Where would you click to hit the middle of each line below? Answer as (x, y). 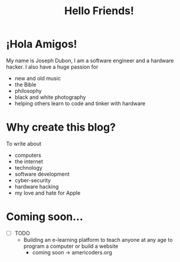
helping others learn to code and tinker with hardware (80, 103)
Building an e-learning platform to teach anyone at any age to (98, 240)
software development (42, 174)
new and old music (37, 78)
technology (28, 167)
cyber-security (33, 180)
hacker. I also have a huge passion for (52, 67)
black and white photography (50, 97)
